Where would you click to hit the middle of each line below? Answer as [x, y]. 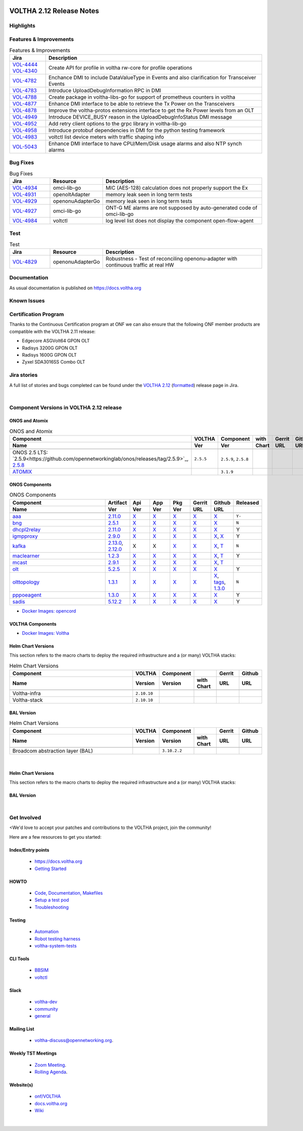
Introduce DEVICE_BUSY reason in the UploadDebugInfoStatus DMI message [140, 117]
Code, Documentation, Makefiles [69, 893]
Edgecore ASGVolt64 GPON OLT [56, 341]
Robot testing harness [58, 939]
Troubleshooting [52, 907]
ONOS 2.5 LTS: [30, 453]
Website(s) [21, 1085]
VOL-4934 [25, 188]
